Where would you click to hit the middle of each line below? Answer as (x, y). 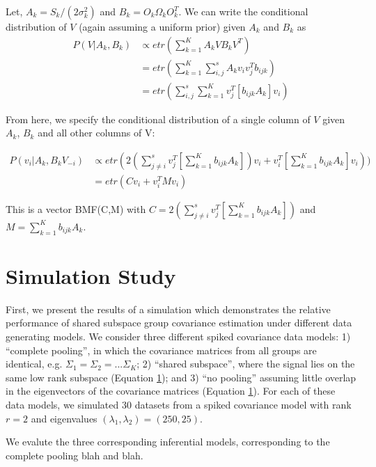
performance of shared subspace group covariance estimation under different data (179, 323)
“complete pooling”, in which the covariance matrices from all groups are (161, 350)
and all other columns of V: (96, 133)
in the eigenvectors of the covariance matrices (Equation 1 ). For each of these (171, 391)
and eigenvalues (64, 418)
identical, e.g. (34, 364)
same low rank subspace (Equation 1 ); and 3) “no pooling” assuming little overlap (181, 377)
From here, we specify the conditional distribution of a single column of (158, 119)
